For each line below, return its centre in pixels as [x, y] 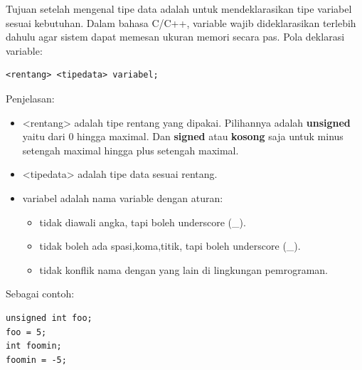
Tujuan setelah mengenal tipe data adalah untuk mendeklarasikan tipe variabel [179, 9]
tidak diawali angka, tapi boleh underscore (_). [143, 222]
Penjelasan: [30, 98]
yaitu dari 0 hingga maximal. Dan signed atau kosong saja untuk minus [183, 136]
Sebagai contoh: [40, 294]
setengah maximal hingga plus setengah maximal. [131, 150]
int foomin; [34, 346]
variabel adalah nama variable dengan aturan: [123, 197]
